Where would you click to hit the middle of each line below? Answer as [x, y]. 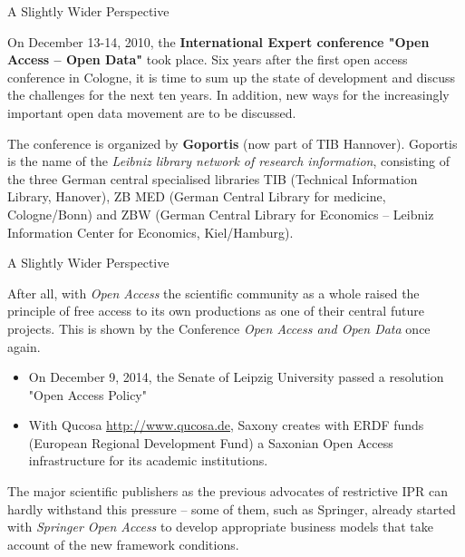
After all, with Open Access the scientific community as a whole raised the [213, 293]
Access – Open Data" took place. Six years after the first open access [208, 59]
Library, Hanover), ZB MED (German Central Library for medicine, [197, 196]
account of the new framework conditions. [123, 544]
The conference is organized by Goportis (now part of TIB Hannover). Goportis [232, 143]
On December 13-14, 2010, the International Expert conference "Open [218, 41]
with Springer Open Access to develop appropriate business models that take [221, 527]
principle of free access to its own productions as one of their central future [216, 311]
